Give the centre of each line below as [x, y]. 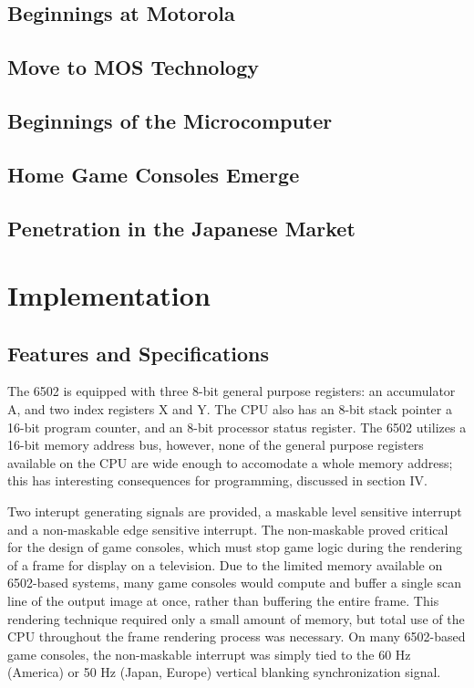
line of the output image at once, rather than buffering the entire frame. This [223, 601]
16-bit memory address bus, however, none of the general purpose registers [216, 445]
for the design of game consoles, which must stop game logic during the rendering [235, 547]
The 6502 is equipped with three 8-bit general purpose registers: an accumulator [232, 391]
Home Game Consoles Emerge [154, 174]
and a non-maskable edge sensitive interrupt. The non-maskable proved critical [228, 529]
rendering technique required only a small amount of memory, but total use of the [236, 618]
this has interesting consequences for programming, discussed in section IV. [217, 480]
